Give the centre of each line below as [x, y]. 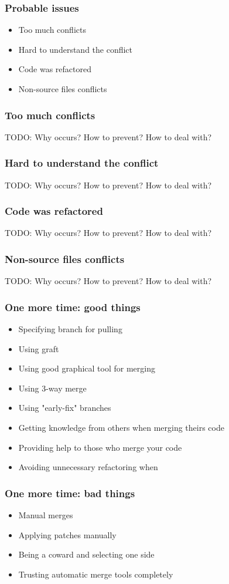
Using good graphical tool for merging [87, 368]
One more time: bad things [70, 493]
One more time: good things [73, 307]
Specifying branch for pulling [70, 329]
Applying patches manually [67, 534]
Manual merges [46, 515]
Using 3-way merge [52, 388]
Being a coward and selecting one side [86, 554]
